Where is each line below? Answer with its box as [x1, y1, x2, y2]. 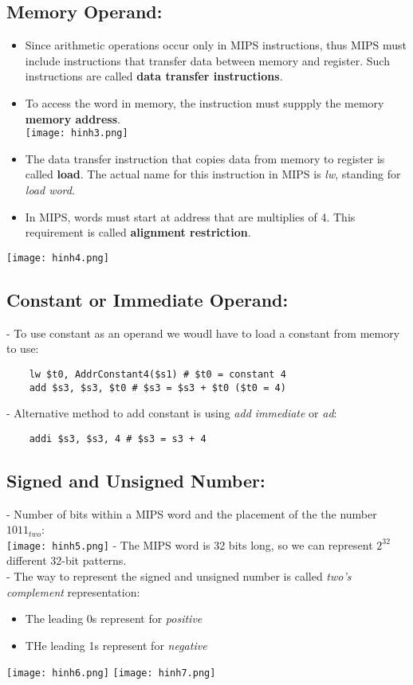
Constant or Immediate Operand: [6, 287, 289, 311]
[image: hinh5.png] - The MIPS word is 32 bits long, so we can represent [6, 536, 373, 553]
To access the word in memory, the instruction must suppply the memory [25, 94, 384, 111]
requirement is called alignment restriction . [25, 224, 251, 241]
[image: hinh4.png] [6, 252, 109, 264]
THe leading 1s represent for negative [25, 636, 207, 653]
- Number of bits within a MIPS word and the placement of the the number [6, 505, 377, 522]
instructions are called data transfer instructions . [25, 68, 283, 84]
